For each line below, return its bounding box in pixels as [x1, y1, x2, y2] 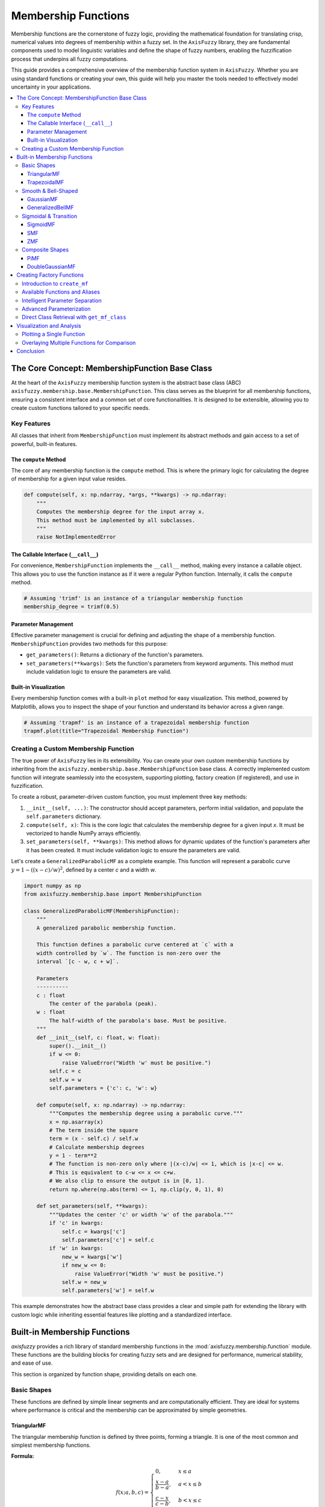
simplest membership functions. [11, 1441, 91, 1449]
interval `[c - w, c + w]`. [36, 958, 120, 965]
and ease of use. [11, 1359, 53, 1367]
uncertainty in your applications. [11, 83, 91, 90]
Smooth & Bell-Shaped [22, 187, 78, 194]
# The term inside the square [49, 1127, 138, 1133]
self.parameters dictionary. [26, 813, 102, 820]
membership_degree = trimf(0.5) [23, 603, 120, 610]
